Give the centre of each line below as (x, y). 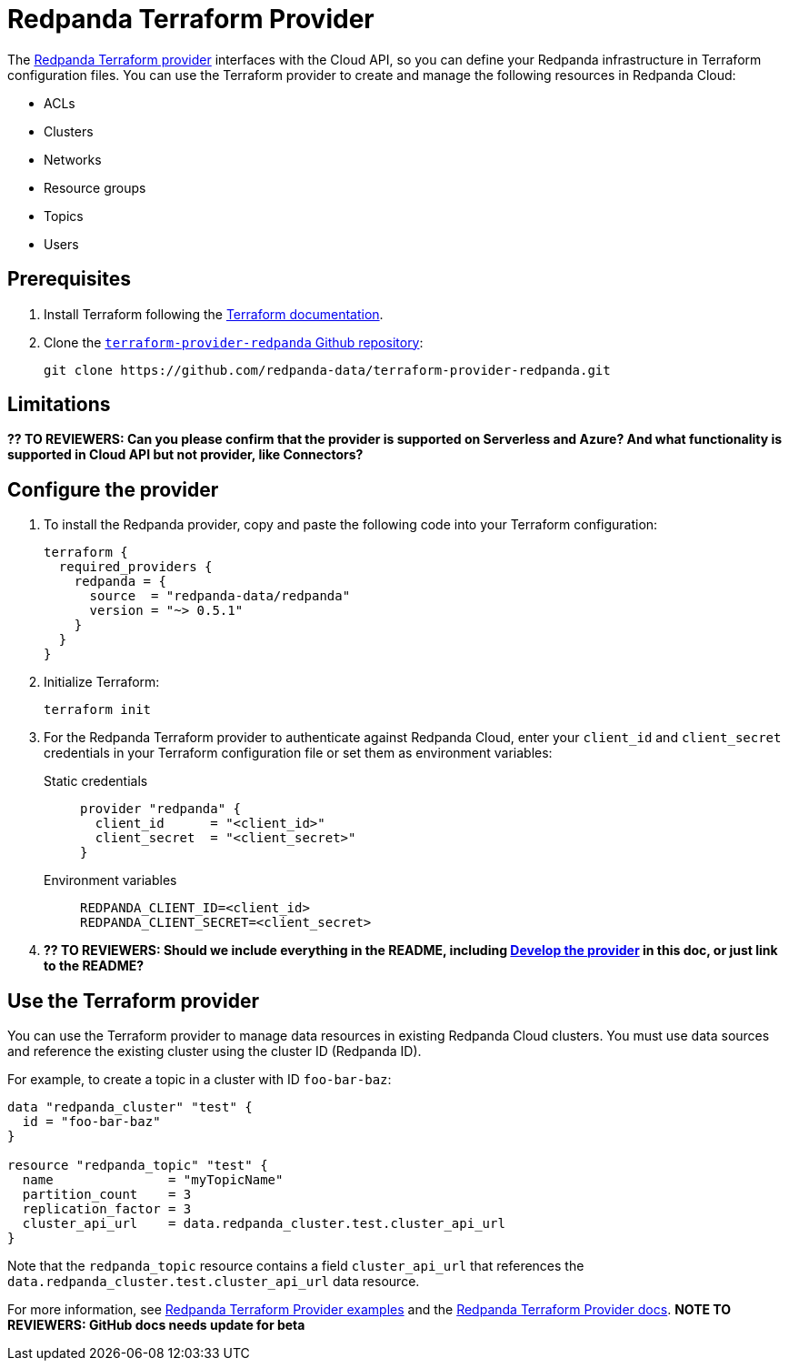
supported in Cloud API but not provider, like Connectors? (185, 455)
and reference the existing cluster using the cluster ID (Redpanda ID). (215, 1051)
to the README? (94, 966)
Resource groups (95, 187)
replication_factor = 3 (107, 1209)
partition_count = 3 (107, 1195)
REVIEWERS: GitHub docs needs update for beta (156, 1325)
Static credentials (96, 781)
